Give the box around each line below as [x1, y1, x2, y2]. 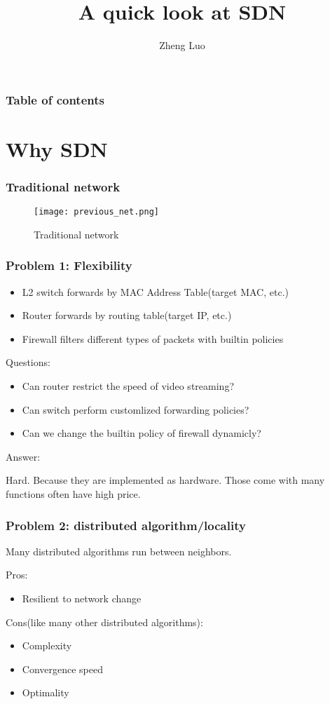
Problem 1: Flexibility [6, 257, 132, 274]
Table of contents [6, 90, 104, 108]
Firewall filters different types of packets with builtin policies [22, 331, 284, 346]
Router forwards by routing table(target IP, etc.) [22, 308, 232, 323]
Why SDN [6, 134, 108, 163]
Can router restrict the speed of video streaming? [22, 379, 234, 393]
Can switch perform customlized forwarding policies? [22, 402, 249, 417]
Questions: [6, 355, 50, 370]
